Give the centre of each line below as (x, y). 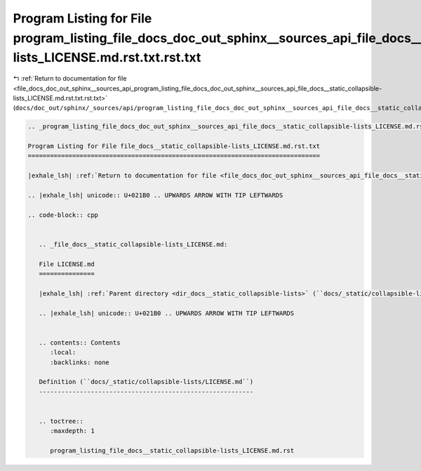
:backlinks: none (80, 362)
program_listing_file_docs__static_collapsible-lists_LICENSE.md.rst (172, 451)
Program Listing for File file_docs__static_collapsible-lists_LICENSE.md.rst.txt (174, 146)
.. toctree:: (61, 422)
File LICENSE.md (67, 264)
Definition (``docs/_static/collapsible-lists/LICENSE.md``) (146, 382)
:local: (63, 352)
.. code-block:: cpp (63, 215)
